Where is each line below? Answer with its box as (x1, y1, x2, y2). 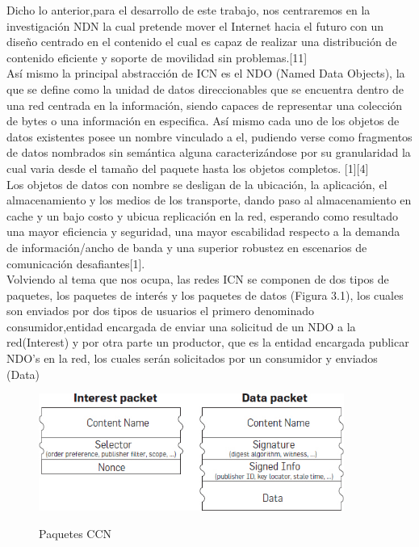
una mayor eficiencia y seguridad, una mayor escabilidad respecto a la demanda (6, 223, 400, 240)
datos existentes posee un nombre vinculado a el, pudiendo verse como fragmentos (6, 128, 413, 145)
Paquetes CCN (39, 524, 112, 541)
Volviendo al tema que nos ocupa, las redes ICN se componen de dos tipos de (6, 271, 389, 288)
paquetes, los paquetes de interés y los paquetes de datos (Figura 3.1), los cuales (6, 286, 404, 303)
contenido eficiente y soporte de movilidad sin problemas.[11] (6, 48, 308, 65)
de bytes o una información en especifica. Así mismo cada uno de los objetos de (6, 112, 400, 129)
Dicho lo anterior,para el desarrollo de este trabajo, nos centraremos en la (6, 2, 371, 18)
